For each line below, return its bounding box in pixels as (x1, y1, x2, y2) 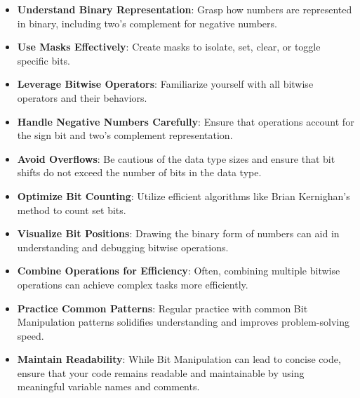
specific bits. (17, 53, 71, 67)
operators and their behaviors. (17, 90, 147, 105)
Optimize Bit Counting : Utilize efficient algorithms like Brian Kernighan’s (17, 188, 350, 203)
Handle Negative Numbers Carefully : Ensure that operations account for (17, 114, 354, 128)
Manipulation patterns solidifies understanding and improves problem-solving (17, 314, 349, 329)
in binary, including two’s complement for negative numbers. (17, 15, 277, 30)
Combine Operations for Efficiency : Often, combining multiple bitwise (17, 263, 340, 278)
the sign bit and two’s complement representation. (17, 128, 233, 142)
